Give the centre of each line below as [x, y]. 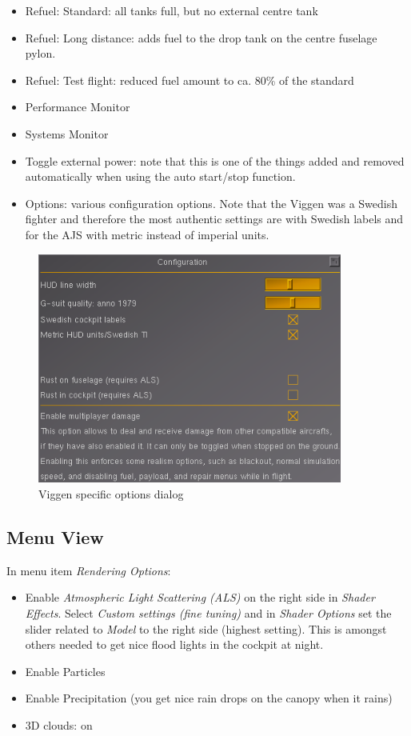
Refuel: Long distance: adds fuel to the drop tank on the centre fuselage [201, 37]
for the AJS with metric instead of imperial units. [147, 234]
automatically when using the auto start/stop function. [160, 176]
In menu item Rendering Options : [89, 570]
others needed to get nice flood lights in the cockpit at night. [174, 644]
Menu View [55, 537]
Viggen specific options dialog [111, 494]
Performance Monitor [78, 107]
